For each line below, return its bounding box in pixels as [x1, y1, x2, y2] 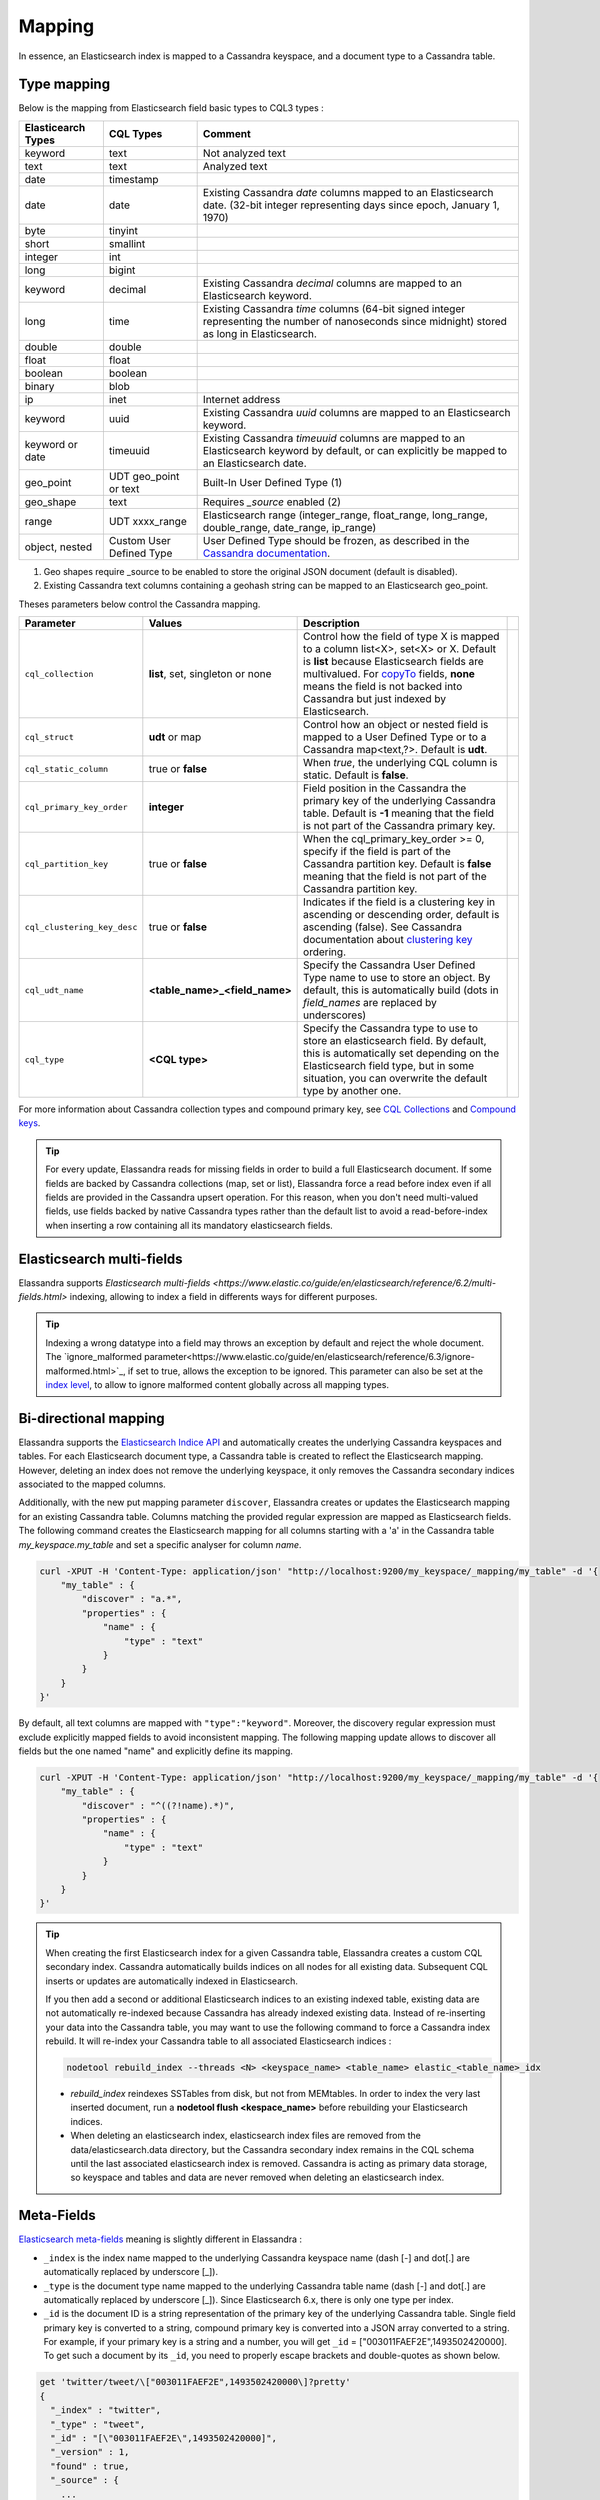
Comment [202, 126, 252, 140]
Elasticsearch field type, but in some [303, 1059, 475, 1073]
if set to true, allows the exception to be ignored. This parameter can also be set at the [127, 1365, 484, 1377]
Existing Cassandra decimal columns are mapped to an [202, 276, 462, 290]
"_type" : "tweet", [50, 2418, 146, 2430]
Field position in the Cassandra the [303, 781, 467, 795]
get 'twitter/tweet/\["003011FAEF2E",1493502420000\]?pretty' [39, 2376, 351, 2388]
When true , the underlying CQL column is [303, 756, 498, 770]
